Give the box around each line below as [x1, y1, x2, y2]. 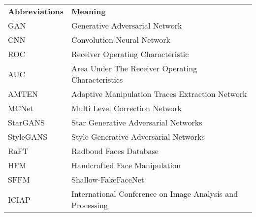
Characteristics [71, 74, 123, 85]
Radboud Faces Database [71, 145, 159, 156]
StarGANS [8, 117, 45, 128]
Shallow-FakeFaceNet [71, 174, 145, 185]
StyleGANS [8, 131, 48, 142]
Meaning [71, 5, 106, 17]
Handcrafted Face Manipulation [71, 159, 181, 171]
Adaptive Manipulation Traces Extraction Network [71, 88, 247, 99]
